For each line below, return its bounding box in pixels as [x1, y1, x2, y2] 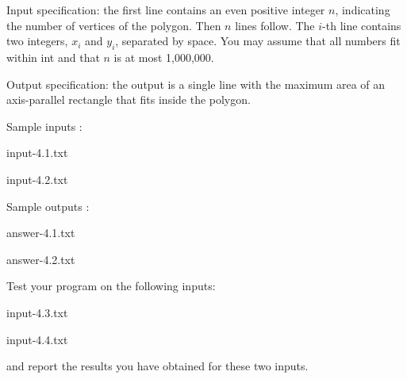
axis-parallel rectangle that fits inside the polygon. [6, 91, 251, 108]
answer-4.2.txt [6, 251, 75, 267]
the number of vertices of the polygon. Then [6, 17, 221, 33]
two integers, [6, 33, 68, 49]
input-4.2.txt [6, 170, 68, 187]
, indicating [335, 2, 390, 17]
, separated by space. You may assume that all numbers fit [115, 33, 401, 49]
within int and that [6, 48, 100, 65]
